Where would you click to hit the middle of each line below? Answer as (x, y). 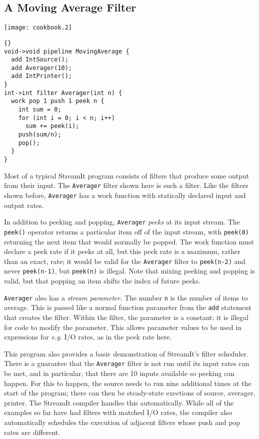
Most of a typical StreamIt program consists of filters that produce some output (127, 175)
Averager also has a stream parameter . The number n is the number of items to (126, 297)
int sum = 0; (40, 110)
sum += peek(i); (52, 126)
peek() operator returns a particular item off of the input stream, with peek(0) (126, 231)
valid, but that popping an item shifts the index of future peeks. (102, 281)
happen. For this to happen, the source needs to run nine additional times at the (128, 383)
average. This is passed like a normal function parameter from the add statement (128, 307)
